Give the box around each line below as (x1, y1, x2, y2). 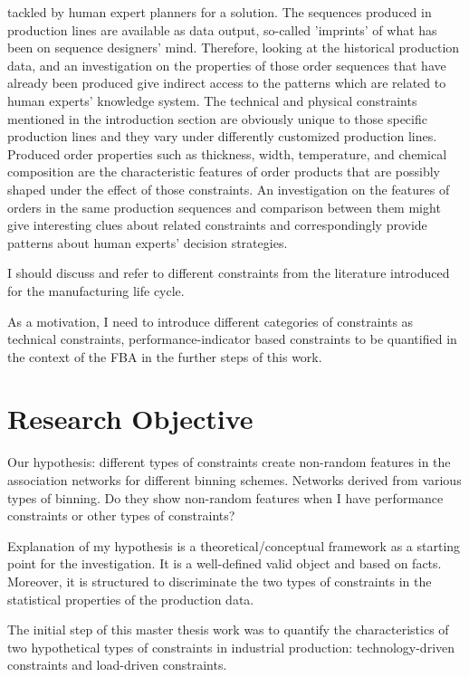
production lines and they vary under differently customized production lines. (7, 127, 437, 146)
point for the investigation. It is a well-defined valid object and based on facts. (7, 554, 442, 573)
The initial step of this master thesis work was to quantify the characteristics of (7, 620, 449, 639)
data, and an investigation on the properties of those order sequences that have (7, 55, 446, 74)
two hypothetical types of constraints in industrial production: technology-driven (7, 637, 455, 656)
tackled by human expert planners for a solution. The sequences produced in (7, 3, 432, 21)
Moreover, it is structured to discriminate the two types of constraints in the (7, 571, 432, 590)
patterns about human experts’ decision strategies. (7, 233, 288, 252)
